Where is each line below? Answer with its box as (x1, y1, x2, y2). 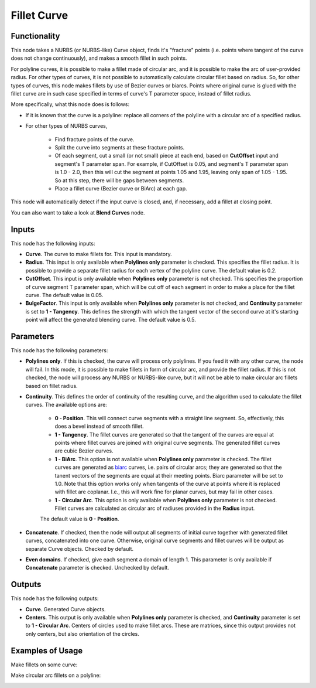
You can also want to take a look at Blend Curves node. (11, 209, 146, 216)
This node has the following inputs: (11, 240, 95, 247)
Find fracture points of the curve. (54, 135, 135, 143)
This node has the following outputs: (11, 595, 99, 602)
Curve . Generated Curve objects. (25, 605, 106, 612)
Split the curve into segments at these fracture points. (54, 144, 185, 151)
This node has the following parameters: (11, 347, 108, 354)
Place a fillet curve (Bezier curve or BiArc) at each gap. (54, 185, 187, 192)
